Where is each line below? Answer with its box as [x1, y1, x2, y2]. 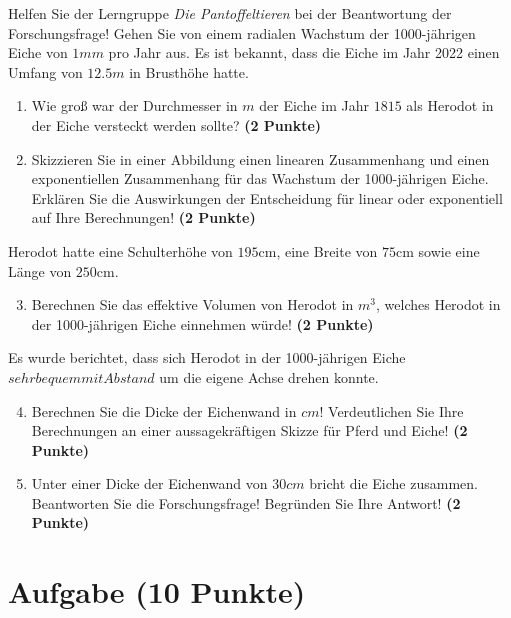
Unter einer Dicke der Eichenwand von [31, 473, 268, 494]
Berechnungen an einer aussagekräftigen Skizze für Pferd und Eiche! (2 [31, 420, 468, 441]
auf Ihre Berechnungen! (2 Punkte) [31, 207, 256, 228]
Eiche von [8, 42, 68, 63]
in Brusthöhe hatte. [129, 61, 249, 82]
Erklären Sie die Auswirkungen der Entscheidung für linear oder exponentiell [31, 187, 503, 208]
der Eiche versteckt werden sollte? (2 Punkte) [31, 114, 322, 135]
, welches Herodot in [376, 294, 501, 315]
